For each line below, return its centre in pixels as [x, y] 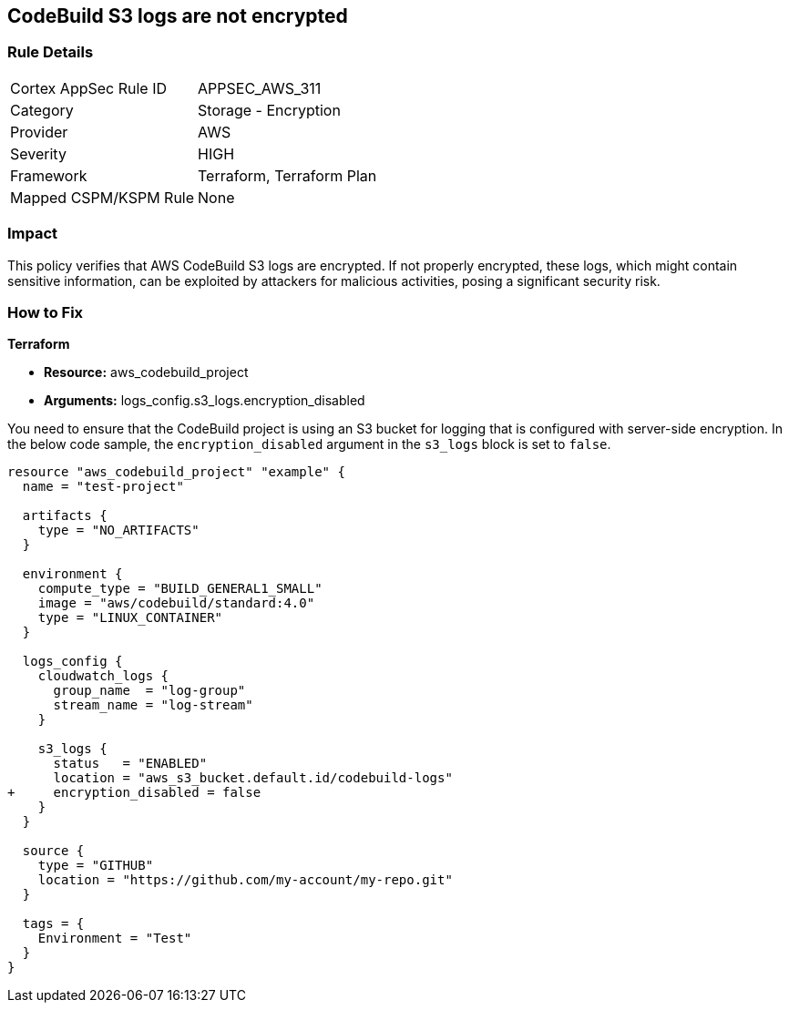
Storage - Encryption [269, 110]
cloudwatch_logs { [103, 676]
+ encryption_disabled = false [134, 793]
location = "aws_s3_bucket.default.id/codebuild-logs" [253, 778]
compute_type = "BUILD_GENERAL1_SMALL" [180, 589]
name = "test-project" [103, 487]
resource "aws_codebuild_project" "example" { [176, 472]
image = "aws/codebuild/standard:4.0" [176, 603]
